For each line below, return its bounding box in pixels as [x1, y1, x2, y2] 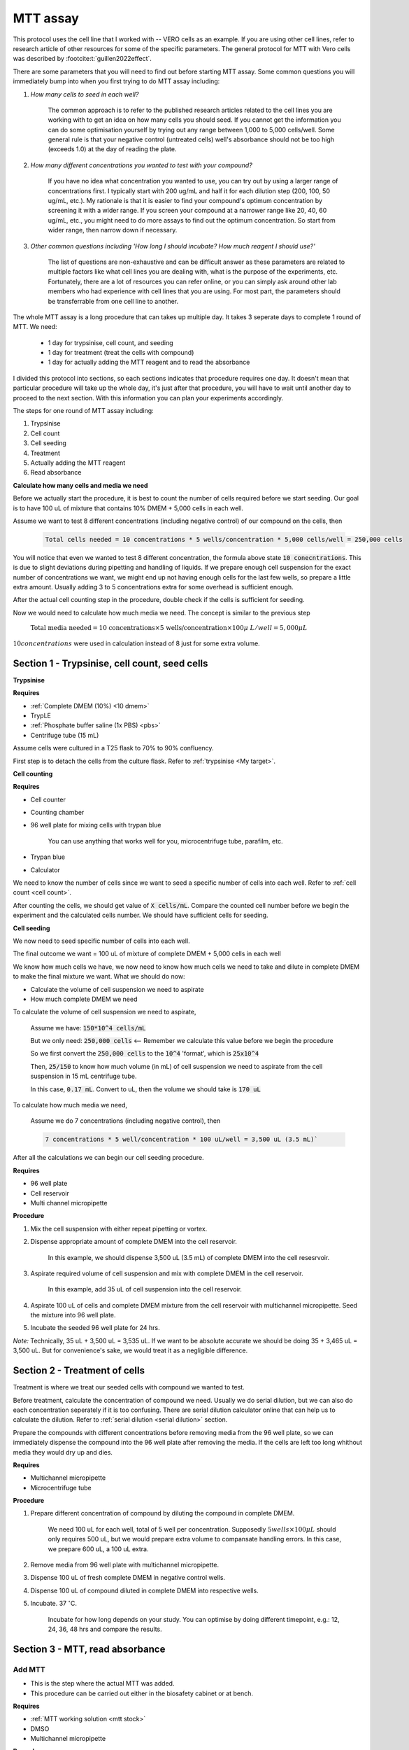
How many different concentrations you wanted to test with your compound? [30, 161, 253, 169]
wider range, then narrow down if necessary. [48, 226, 178, 234]
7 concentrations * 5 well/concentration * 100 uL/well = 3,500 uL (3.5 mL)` [45, 1135, 318, 1144]
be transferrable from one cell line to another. [48, 297, 179, 305]
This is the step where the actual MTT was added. [30, 1679, 175, 1688]
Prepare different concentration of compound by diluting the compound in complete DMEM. [30, 1509, 295, 1518]
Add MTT [13, 1665, 45, 1674]
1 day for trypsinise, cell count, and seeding [48, 338, 174, 346]
